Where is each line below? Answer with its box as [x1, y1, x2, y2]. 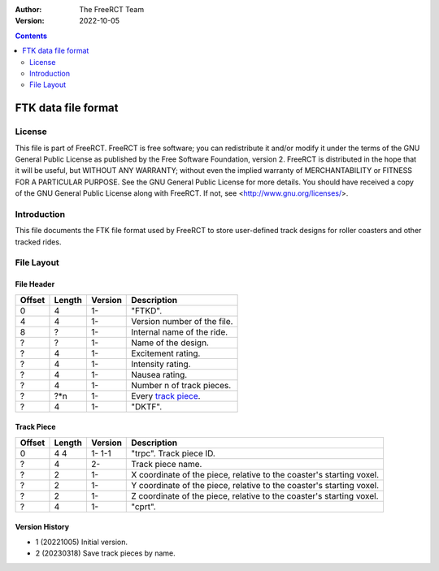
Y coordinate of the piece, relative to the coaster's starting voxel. [131, 479, 380, 491]
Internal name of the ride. [131, 326, 228, 337]
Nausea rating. [131, 369, 188, 380]
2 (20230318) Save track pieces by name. [35, 548, 176, 558]
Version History [15, 522, 69, 532]
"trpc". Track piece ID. [131, 448, 215, 459]
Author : [15, 5, 42, 14]
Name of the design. [131, 337, 209, 348]
